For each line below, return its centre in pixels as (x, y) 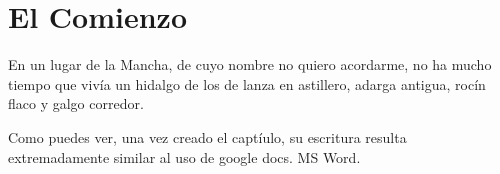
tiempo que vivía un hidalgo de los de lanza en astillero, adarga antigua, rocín (247, 83)
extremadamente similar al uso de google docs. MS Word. (184, 156)
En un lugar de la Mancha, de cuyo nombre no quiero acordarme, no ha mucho (250, 64)
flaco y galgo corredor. (76, 103)
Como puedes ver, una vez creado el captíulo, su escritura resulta (207, 136)
